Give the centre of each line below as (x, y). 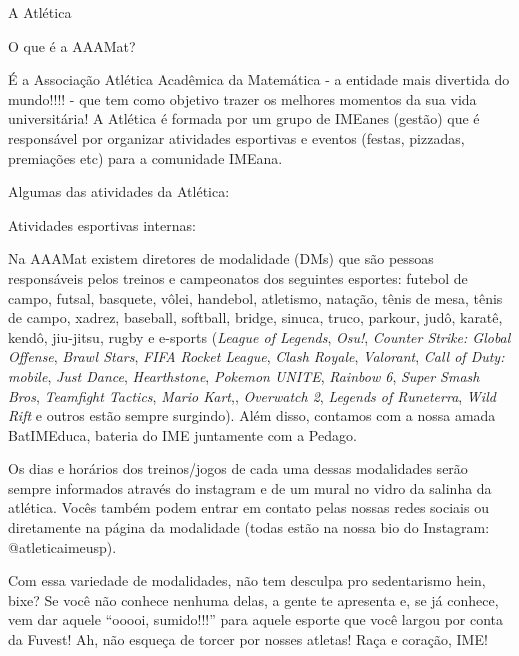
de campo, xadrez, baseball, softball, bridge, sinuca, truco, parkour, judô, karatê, (255, 317)
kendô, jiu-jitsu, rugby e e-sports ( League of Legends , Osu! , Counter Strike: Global (259, 336)
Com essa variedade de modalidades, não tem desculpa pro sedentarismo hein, (247, 580)
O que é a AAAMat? (72, 45)
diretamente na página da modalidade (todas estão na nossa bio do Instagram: (249, 527)
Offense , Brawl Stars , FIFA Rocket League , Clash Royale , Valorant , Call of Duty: (256, 356)
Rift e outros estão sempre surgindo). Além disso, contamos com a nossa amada (252, 415)
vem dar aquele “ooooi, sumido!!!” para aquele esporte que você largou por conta (256, 619)
